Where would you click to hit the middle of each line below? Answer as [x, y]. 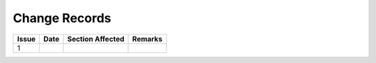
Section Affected [96, 39]
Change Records [62, 18]
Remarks [148, 39]
